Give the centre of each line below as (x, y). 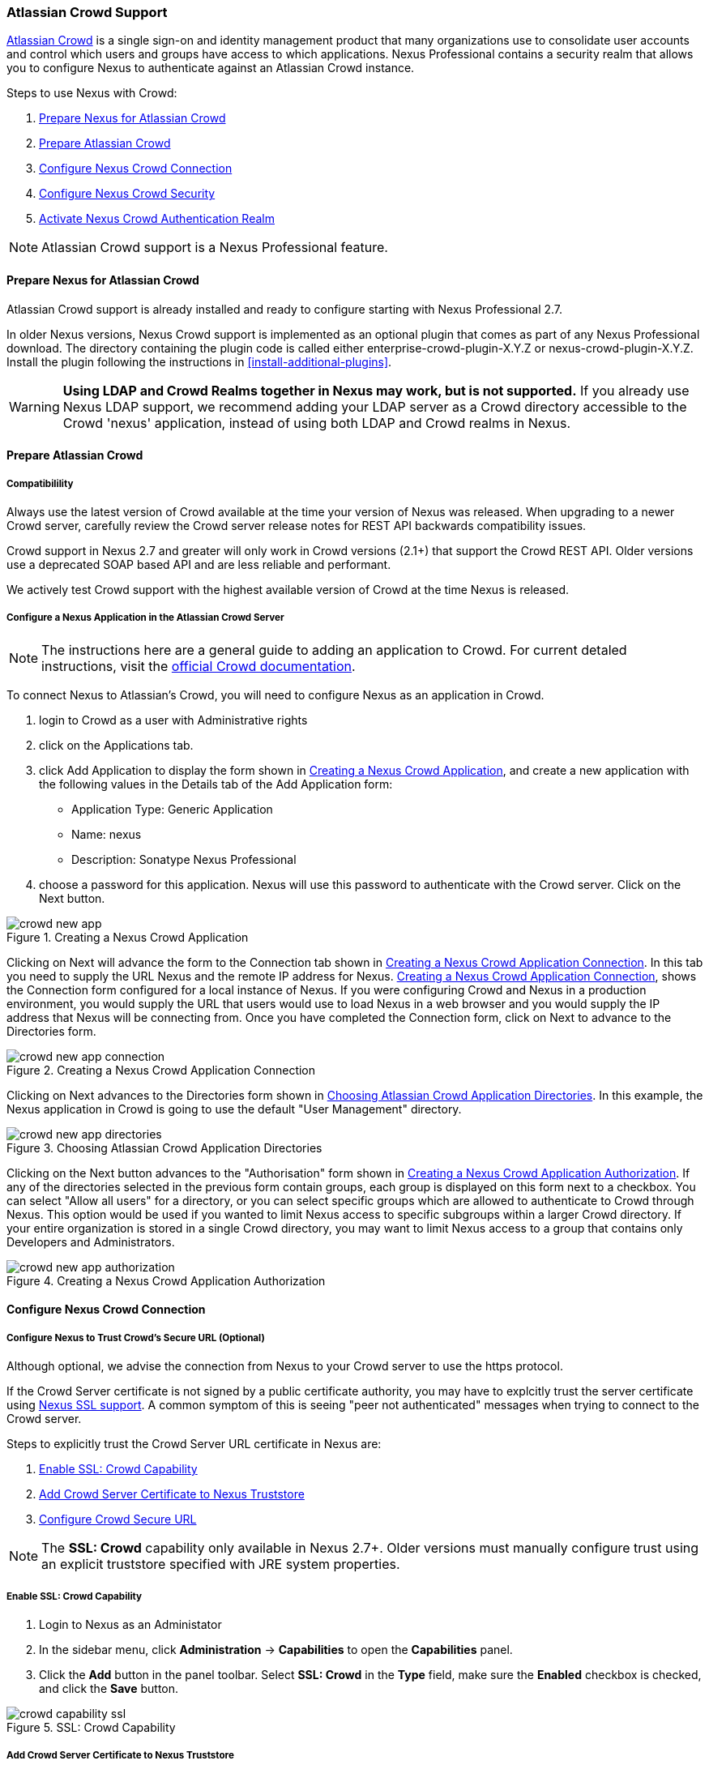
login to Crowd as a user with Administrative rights (173, 720)
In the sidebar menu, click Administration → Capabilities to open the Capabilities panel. (276, 1649)
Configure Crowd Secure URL (118, 1519)
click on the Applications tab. (116, 745)
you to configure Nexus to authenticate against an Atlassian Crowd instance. (211, 68)
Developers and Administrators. (91, 1241)
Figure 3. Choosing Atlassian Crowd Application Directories (164, 1147)
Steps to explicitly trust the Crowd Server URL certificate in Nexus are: (194, 1444)
